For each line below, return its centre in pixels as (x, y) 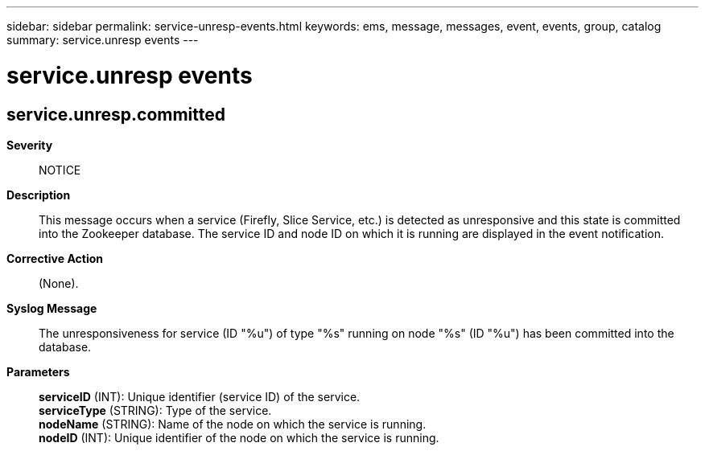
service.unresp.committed (116, 114)
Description (39, 195)
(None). (59, 283)
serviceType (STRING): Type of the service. (155, 410)
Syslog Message (52, 308)
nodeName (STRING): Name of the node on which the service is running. (233, 424)
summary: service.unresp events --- (103, 40)
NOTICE (60, 170)
